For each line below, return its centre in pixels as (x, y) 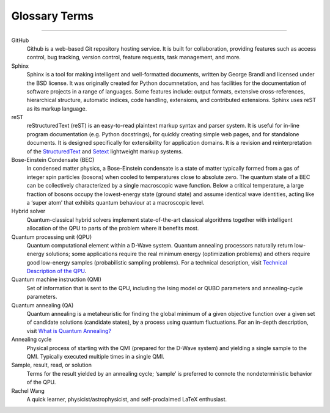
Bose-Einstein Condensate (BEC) (53, 160)
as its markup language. (57, 108)
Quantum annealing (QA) (42, 305)
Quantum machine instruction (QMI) (57, 280)
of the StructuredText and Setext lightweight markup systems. (105, 151)
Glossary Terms (53, 16)
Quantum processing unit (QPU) (52, 237)
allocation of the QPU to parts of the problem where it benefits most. (113, 228)
